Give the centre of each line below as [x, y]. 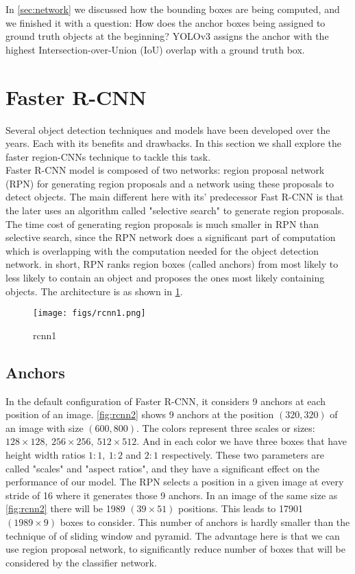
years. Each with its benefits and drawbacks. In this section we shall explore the [174, 143]
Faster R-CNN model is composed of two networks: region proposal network [165, 170]
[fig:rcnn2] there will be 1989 [65, 508]
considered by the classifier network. [81, 562]
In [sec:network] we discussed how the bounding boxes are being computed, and [173, 9]
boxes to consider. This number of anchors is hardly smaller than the [205, 522]
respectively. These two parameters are [243, 455]
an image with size [45, 427]
